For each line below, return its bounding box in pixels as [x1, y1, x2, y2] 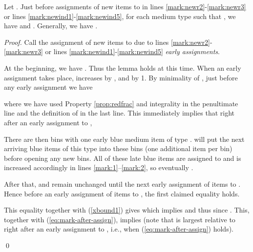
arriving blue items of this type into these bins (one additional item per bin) [4, 143, 232, 154]
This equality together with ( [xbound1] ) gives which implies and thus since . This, [4, 205, 250, 215]
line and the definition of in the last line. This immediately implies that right [4, 108, 235, 118]
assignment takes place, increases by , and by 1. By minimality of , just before [4, 72, 238, 82]
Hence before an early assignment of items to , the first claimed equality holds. [4, 188, 240, 198]
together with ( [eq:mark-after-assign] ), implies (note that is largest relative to [4, 214, 235, 224]
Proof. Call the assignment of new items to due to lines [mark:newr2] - [4, 37, 212, 47]
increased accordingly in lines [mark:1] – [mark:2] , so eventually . [4, 162, 193, 173]
